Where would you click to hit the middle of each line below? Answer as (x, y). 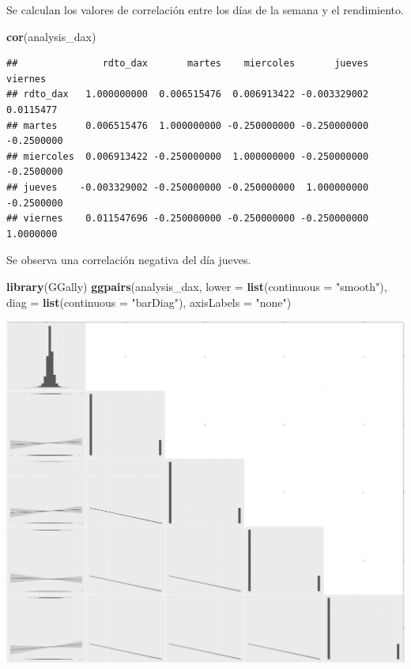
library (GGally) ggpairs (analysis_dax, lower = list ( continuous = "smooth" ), (197, 286)
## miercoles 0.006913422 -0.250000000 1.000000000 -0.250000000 (188, 156)
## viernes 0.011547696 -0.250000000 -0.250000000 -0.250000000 (188, 219)
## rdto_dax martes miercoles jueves (188, 64)
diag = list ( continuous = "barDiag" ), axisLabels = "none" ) (149, 302)
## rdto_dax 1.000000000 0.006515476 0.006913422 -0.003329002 (188, 94)
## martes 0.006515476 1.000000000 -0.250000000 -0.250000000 (188, 125)
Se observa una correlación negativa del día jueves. (129, 260)
